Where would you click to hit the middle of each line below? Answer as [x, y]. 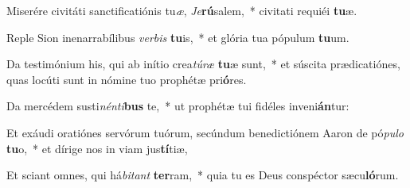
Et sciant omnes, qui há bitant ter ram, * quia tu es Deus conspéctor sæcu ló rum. [203, 175]
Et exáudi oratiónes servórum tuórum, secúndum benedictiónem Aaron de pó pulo [205, 132]
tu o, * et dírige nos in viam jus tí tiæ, [97, 148]
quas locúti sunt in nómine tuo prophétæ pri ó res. [127, 79]
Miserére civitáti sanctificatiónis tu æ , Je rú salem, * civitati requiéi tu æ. [182, 10]
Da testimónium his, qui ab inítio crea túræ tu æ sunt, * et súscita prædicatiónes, [203, 64]
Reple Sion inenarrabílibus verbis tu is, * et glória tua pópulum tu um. [178, 37]
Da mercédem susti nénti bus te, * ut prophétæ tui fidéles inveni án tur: [178, 106]
